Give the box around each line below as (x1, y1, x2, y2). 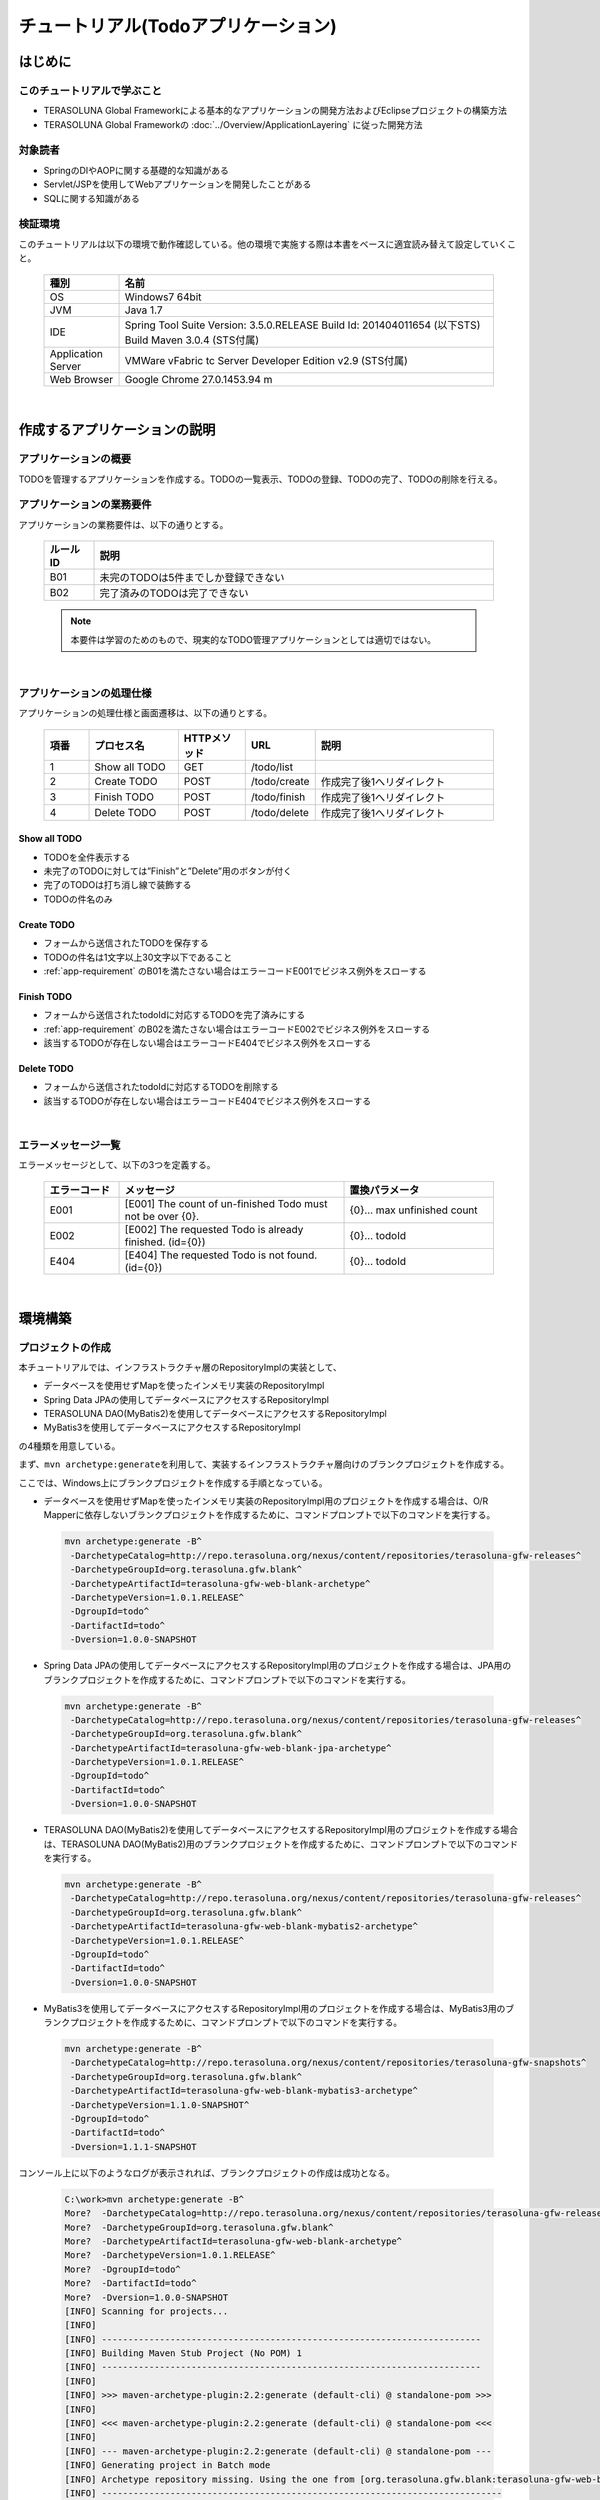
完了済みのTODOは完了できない (99, 586, 249, 600)
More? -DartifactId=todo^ (64, 2278, 197, 2289)
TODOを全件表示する (43, 851, 131, 863)
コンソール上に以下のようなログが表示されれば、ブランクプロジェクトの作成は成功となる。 (18, 2166, 395, 2179)
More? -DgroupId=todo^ (64, 2263, 182, 2275)
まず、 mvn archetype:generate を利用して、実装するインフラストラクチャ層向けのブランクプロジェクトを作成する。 (18, 1458, 510, 1470)
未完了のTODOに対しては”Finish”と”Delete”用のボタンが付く (43, 865, 292, 877)
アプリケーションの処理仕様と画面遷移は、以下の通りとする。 (18, 707, 273, 719)
